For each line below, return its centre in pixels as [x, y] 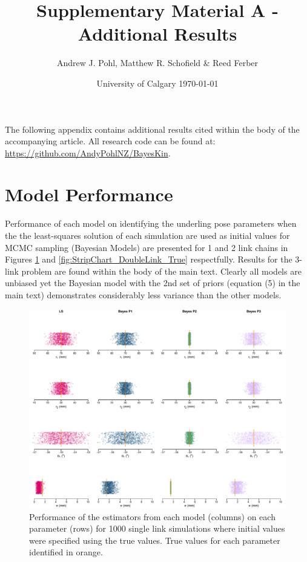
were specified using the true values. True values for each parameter [155, 540]
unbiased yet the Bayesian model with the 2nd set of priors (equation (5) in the [153, 283]
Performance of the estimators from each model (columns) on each [152, 516]
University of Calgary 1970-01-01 [157, 83]
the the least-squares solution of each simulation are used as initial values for [147, 235]
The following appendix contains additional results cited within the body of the [152, 129]
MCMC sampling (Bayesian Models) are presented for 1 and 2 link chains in [147, 247]
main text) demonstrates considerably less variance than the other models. [143, 294]
